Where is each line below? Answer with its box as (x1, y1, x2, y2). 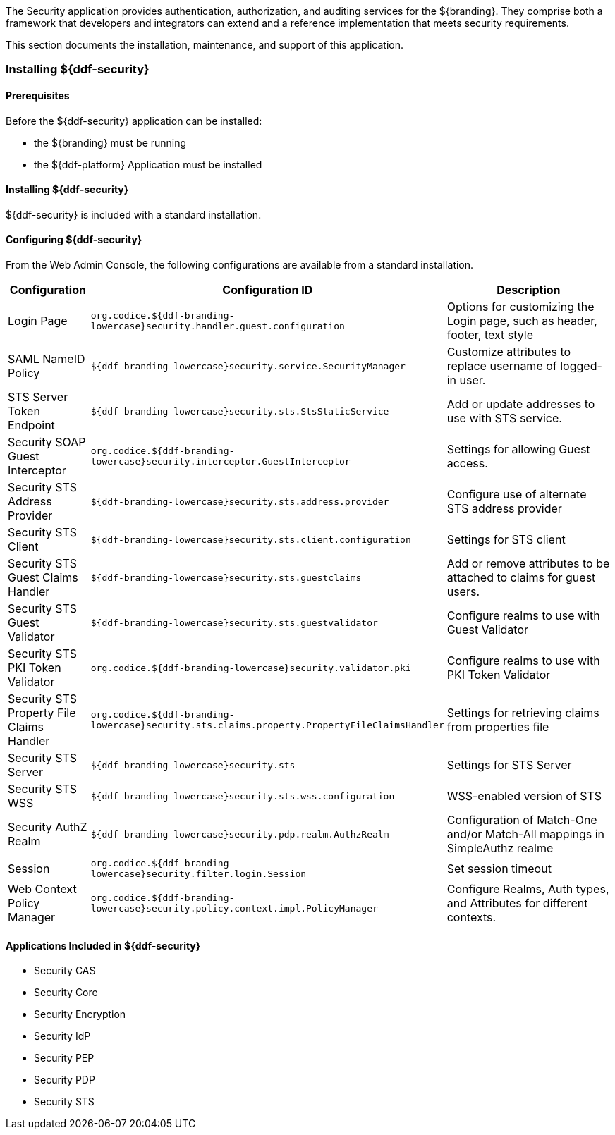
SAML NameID (8, 352, 85, 367)
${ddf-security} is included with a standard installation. (6, 208, 262, 221)
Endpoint (8, 418, 55, 433)
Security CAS (34, 964, 96, 977)
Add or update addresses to (446, 397, 595, 412)
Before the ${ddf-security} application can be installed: (6, 114, 262, 127)
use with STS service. (446, 411, 562, 426)
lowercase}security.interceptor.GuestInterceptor (90, 456, 351, 467)
